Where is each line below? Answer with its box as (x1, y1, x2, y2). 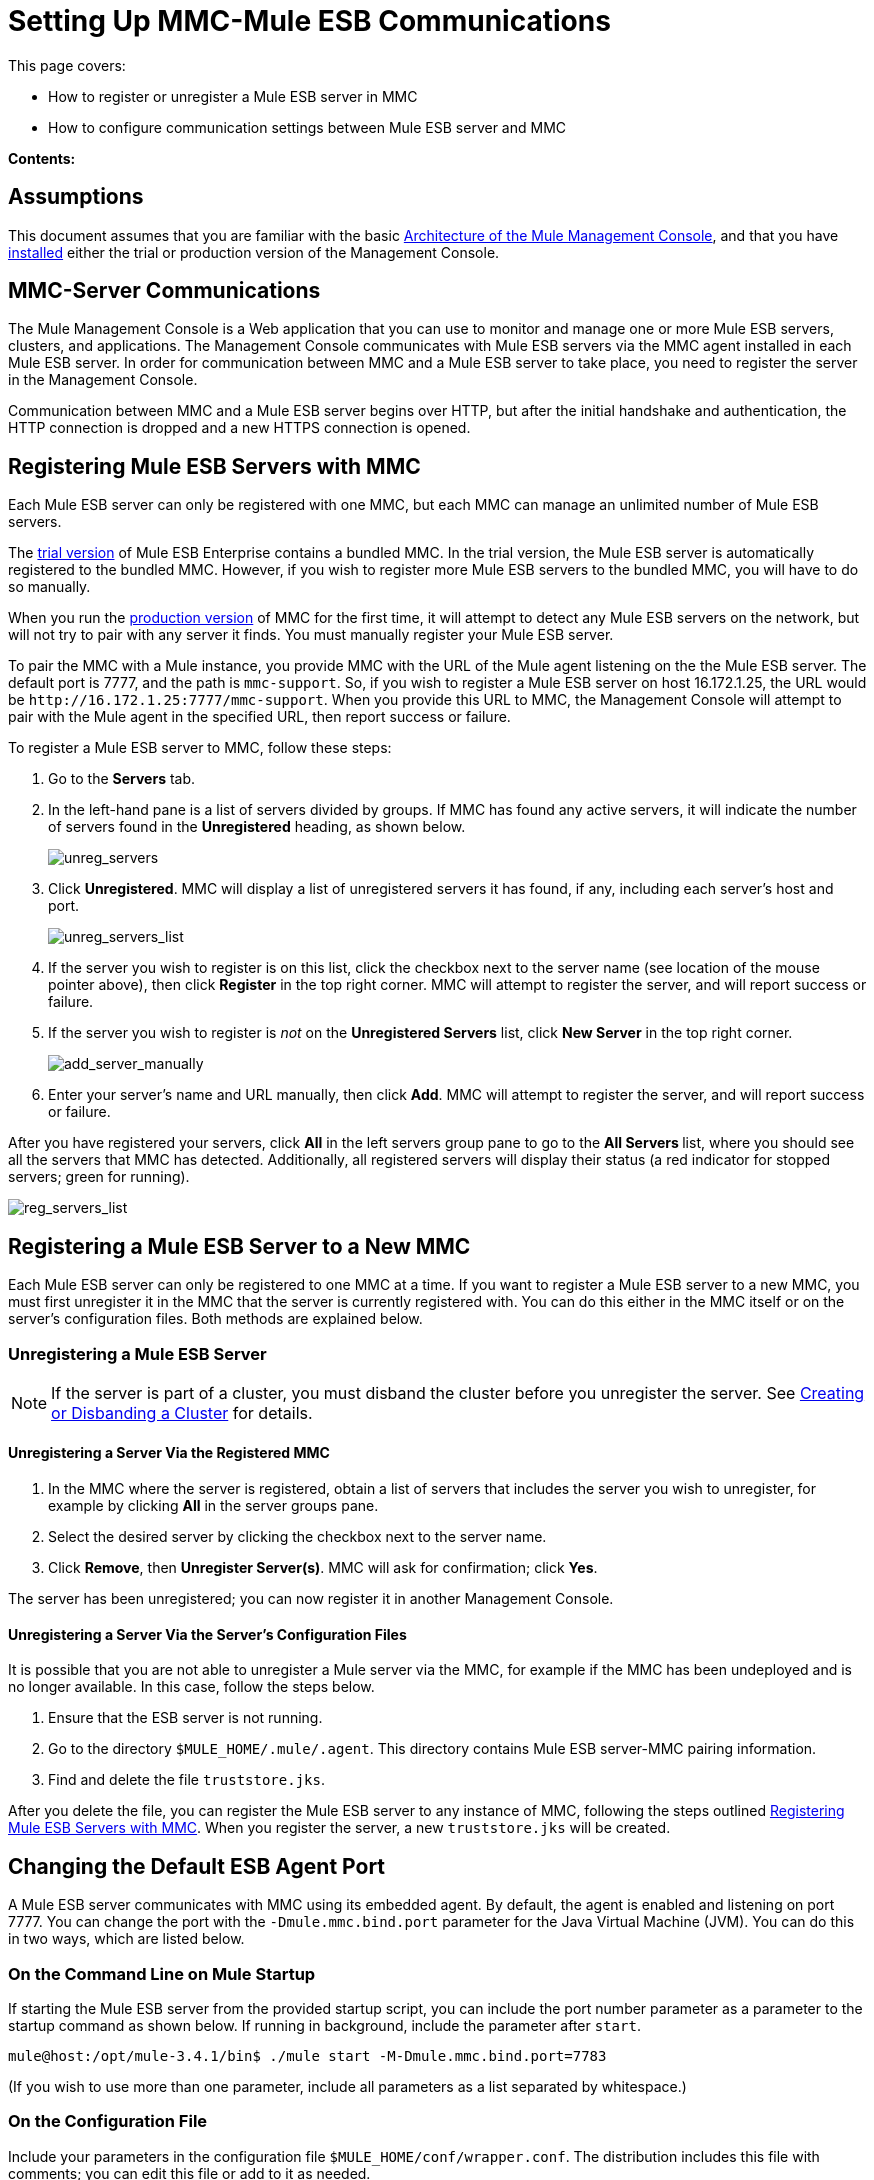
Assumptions (8, 184, 144, 210)
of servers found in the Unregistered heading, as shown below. (48, 818, 466, 836)
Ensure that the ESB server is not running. (48, 1709, 323, 1727)
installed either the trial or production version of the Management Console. (8, 243, 500, 261)
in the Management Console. (8, 371, 198, 389)
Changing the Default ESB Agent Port (8, 1853, 386, 1879)
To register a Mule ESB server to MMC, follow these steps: (8, 739, 392, 757)
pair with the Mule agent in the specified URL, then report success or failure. (8, 708, 511, 726)
